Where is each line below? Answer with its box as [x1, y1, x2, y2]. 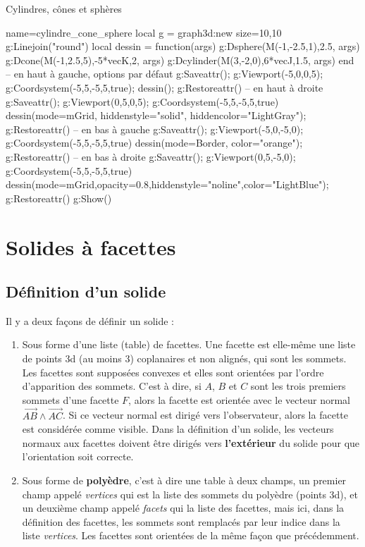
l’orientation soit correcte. [22, 449, 134, 464]
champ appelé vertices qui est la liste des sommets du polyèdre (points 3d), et [22, 486, 359, 501]
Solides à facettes [6, 232, 176, 261]
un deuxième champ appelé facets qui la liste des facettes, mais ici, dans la [22, 500, 345, 515]
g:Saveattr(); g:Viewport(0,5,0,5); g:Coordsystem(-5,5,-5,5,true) [6, 94, 279, 109]
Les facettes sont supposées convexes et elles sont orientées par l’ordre [22, 364, 324, 379]
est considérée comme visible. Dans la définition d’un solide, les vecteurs [22, 422, 334, 436]
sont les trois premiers [250, 379, 346, 393]
